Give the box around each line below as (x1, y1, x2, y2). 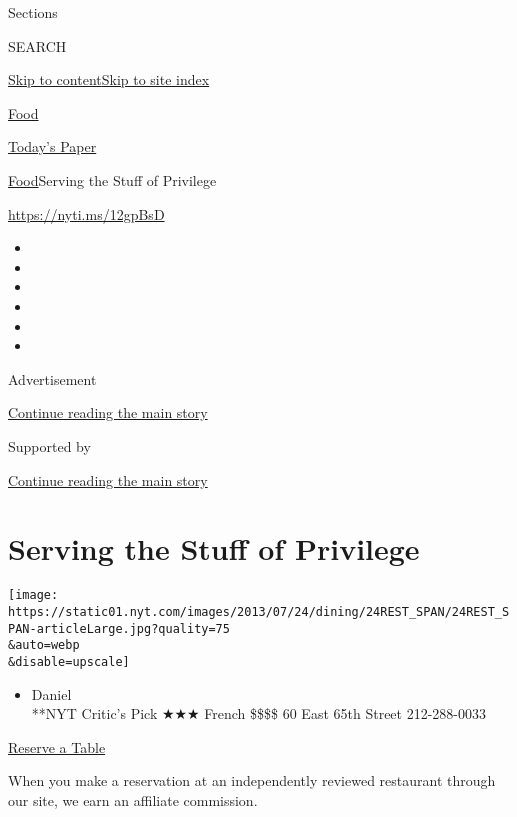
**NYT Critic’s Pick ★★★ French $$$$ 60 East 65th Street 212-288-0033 (31, 703, 486, 724)
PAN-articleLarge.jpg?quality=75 (8, 621, 230, 636)
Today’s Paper (8, 136, 97, 157)
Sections (8, 2, 58, 22)
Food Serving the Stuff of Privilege (8, 169, 217, 190)
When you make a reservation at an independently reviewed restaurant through (8, 770, 496, 791)
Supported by (8, 435, 91, 456)
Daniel (31, 683, 72, 704)
